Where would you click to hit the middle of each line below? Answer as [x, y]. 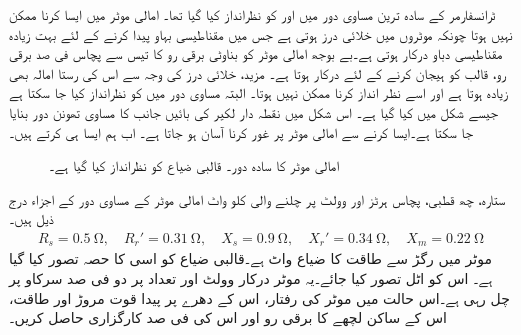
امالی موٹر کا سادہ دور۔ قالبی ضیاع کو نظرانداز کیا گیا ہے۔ [194, 165]
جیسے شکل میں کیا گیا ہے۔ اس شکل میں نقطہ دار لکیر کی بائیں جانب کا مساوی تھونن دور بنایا [254, 111]
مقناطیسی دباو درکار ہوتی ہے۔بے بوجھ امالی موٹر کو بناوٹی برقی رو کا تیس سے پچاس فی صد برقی [256, 53]
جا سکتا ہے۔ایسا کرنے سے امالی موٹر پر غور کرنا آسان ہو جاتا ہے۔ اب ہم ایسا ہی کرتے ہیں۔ [241, 131]
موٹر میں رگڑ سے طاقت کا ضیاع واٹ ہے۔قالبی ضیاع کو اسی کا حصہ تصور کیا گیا [250, 258]
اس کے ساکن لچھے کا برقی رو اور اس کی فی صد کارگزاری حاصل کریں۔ [228, 317]
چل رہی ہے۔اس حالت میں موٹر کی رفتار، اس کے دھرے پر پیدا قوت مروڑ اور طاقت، [259, 297]
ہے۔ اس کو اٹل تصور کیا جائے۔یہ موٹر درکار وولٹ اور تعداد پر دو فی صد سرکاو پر [251, 278]
